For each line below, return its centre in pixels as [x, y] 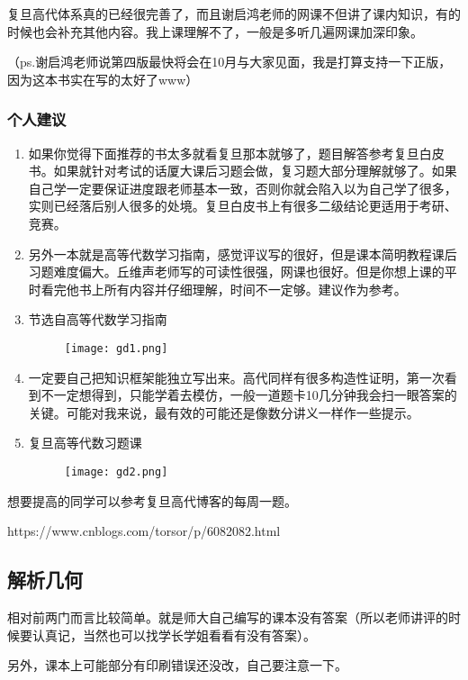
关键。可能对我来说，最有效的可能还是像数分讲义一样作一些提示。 [224, 412]
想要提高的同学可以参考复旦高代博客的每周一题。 [152, 500]
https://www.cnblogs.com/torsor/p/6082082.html [144, 531]
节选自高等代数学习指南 [98, 319]
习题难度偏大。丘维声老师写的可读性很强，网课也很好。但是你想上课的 [236, 272]
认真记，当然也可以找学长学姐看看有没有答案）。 [174, 635]
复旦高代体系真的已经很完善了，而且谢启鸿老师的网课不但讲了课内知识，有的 [234, 14]
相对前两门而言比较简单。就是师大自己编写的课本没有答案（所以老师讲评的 [228, 617]
